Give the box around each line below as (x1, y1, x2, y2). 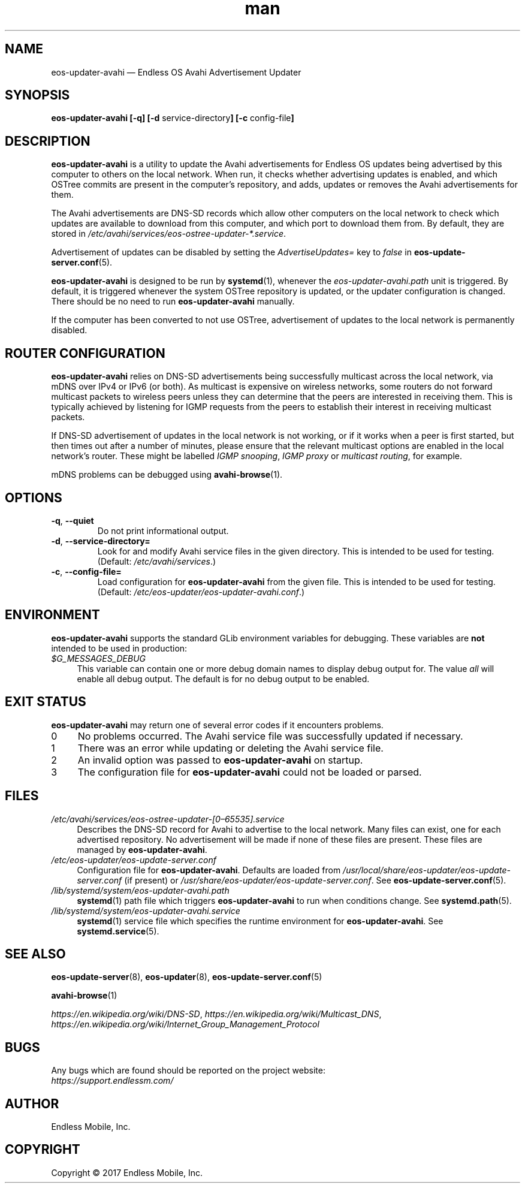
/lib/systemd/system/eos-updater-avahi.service (51, 905, 240, 916)
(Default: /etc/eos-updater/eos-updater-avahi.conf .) (97, 586, 305, 597)
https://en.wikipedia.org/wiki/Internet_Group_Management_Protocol (51, 1019, 319, 1030)
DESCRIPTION (5, 133, 90, 149)
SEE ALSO (5, 946, 66, 961)
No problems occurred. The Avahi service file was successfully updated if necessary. (77, 729, 463, 742)
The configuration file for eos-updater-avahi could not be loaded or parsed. (77, 765, 422, 778)
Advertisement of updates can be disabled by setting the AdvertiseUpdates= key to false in (51, 247, 412, 258)
